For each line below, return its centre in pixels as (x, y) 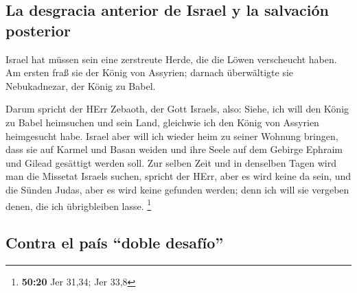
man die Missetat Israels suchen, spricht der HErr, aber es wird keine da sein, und (178, 176)
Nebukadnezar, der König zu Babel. (81, 85)
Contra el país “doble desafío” (115, 243)
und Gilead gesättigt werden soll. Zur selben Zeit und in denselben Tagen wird (171, 162)
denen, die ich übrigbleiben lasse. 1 (79, 204)
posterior (38, 30)
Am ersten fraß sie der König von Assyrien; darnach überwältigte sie (150, 72)
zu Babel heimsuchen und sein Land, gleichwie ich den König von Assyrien (162, 122)
